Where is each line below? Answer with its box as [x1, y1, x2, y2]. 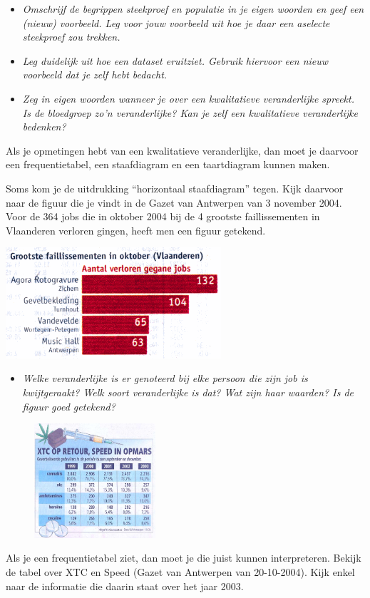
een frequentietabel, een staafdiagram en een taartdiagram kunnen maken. [6, 157, 330, 172]
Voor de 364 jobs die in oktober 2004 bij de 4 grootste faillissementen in [6, 209, 320, 224]
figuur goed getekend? [22, 398, 115, 413]
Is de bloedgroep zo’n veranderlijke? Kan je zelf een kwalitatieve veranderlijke [22, 105, 358, 120]
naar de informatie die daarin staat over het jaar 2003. [6, 578, 244, 593]
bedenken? [22, 119, 66, 134]
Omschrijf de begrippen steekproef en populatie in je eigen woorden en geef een [22, 1, 364, 16]
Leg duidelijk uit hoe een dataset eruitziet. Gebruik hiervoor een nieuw [22, 53, 329, 68]
